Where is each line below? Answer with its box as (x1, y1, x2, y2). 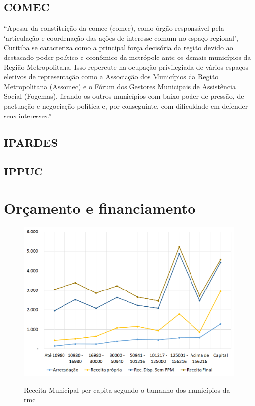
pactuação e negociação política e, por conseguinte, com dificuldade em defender (4, 100, 248, 111)
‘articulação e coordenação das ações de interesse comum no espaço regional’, (4, 32, 238, 43)
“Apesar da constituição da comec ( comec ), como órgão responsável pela (4, 23, 224, 33)
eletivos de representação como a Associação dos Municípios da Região (4, 71, 219, 82)
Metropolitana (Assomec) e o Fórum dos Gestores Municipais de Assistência (4, 81, 236, 91)
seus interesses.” (4, 110, 52, 120)
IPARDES (4, 134, 58, 150)
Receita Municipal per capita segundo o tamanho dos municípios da (24, 384, 230, 395)
